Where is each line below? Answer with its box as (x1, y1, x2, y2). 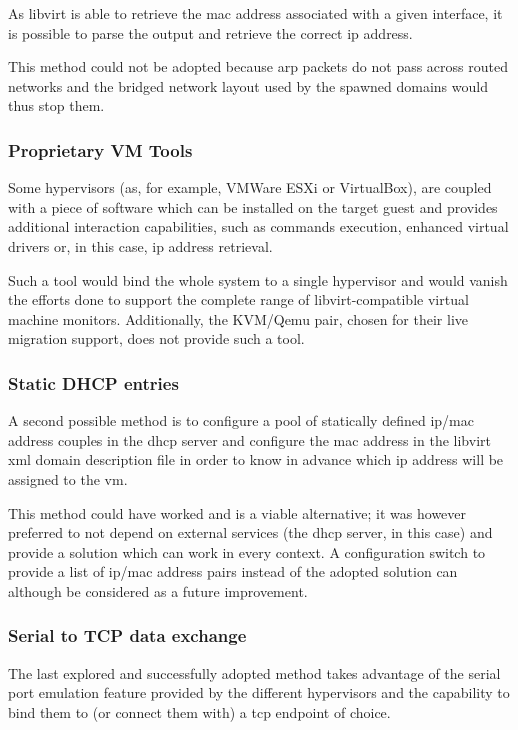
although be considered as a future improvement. (8, 580, 308, 601)
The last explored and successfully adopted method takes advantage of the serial (8, 662, 501, 683)
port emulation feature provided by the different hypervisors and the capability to (8, 682, 510, 703)
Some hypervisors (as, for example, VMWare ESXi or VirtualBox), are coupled (8, 177, 492, 198)
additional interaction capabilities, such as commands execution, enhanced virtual (8, 216, 509, 237)
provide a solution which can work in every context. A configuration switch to (8, 541, 486, 562)
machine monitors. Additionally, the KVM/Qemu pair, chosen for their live (8, 308, 469, 329)
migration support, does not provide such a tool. (8, 328, 305, 349)
